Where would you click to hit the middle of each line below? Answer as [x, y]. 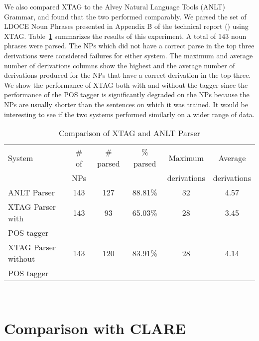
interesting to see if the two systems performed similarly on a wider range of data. [129, 114]
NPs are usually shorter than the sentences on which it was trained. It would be [126, 104]
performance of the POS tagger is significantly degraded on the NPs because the [127, 94]
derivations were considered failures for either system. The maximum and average [129, 55]
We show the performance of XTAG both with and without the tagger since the [126, 85]
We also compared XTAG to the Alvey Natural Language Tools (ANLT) [115, 6]
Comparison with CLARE [95, 328]
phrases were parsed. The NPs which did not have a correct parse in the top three [129, 46]
